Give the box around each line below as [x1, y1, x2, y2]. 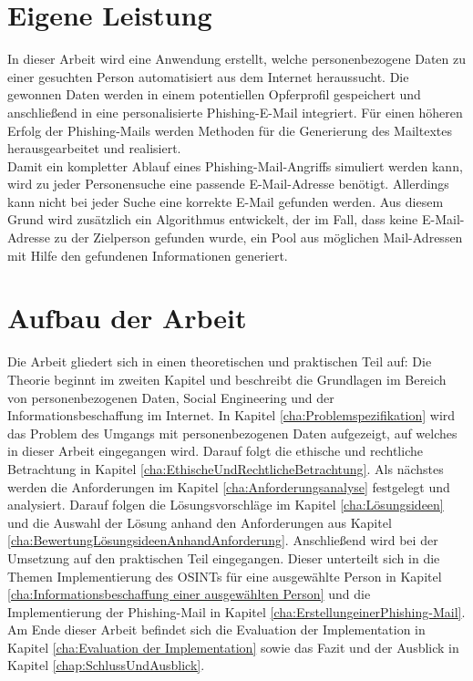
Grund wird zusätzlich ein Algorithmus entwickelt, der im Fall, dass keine [7, 210, 418, 229]
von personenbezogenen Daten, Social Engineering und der [7, 387, 334, 407]
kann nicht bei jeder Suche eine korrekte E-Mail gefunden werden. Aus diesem [7, 191, 444, 211]
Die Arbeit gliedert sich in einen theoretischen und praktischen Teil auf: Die [7, 352, 432, 371]
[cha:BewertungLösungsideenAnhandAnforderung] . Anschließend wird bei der [7, 531, 438, 550]
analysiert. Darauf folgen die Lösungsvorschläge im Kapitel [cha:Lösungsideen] [7, 495, 444, 514]
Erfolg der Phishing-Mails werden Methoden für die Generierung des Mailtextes [7, 120, 452, 139]
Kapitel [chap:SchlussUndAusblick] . [7, 655, 205, 675]
